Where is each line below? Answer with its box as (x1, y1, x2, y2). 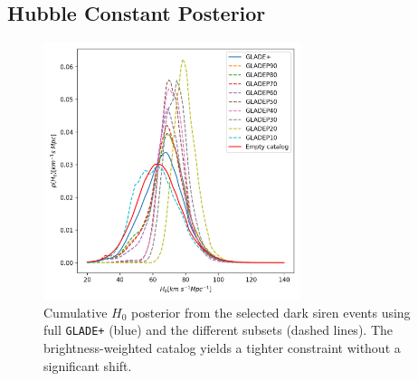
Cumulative (43, 302, 108, 321)
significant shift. (43, 356, 132, 375)
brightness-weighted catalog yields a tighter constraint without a (43, 338, 401, 357)
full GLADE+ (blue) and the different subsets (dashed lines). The (43, 320, 393, 339)
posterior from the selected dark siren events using (131, 302, 411, 321)
